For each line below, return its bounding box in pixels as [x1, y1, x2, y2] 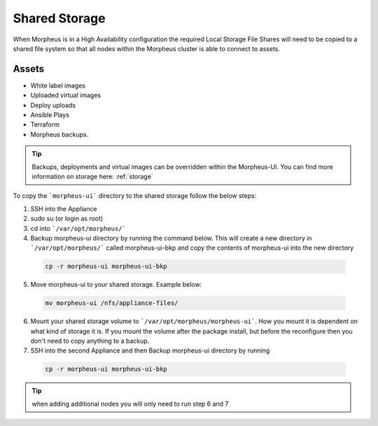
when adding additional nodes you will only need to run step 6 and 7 [31, 399, 229, 408]
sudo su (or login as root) [30, 214, 104, 223]
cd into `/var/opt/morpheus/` [30, 224, 126, 232]
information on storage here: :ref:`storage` [31, 172, 153, 180]
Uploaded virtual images [30, 91, 101, 99]
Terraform [30, 120, 59, 129]
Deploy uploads [30, 101, 76, 109]
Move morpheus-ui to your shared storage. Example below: [30, 281, 202, 289]
